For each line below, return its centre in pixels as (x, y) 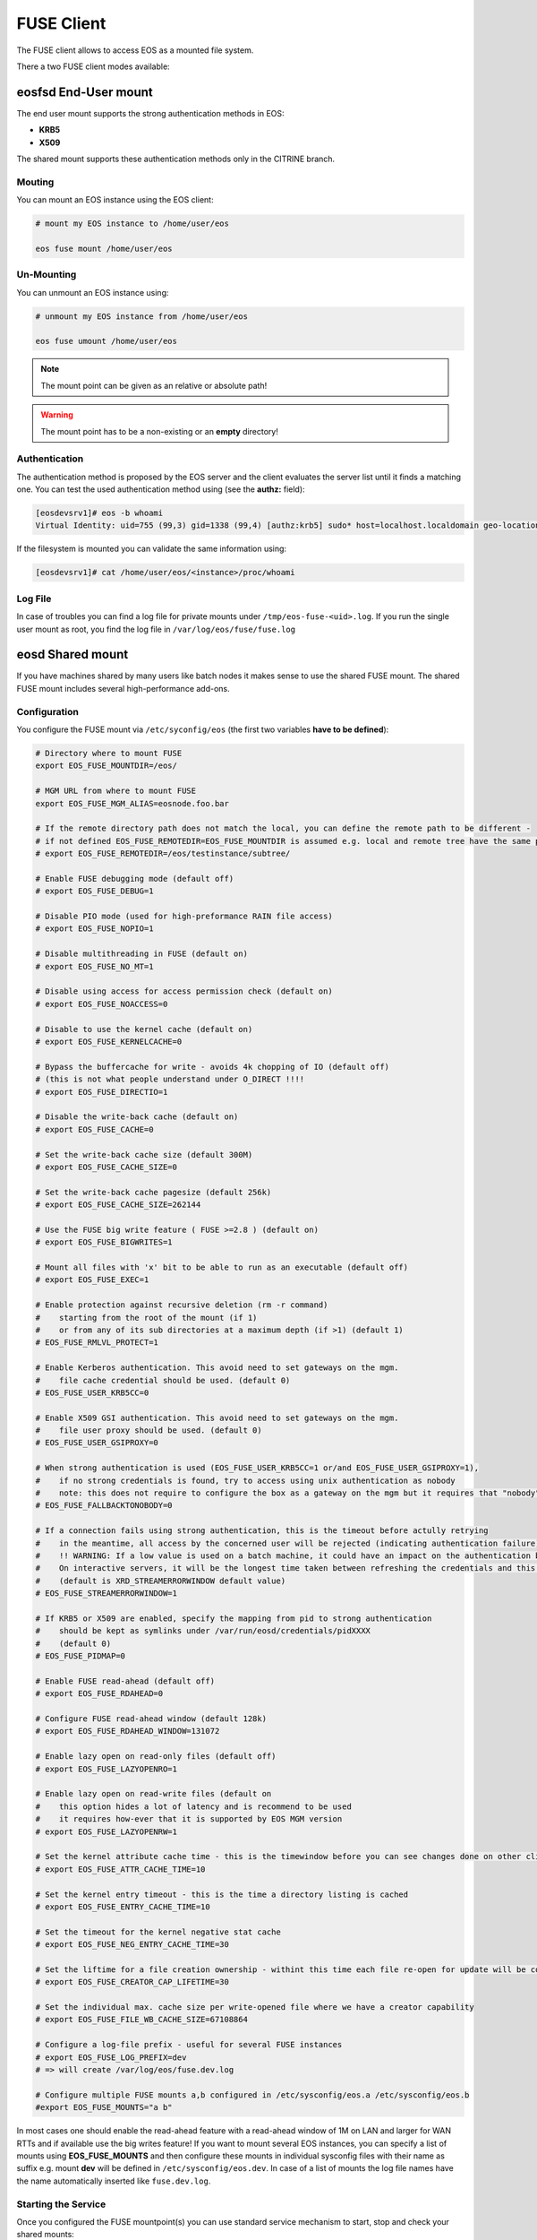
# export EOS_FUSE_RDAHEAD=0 (99, 1694)
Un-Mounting (47, 275)
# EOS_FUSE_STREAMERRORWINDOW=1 (107, 1594)
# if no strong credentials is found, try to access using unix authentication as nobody (245, 1480)
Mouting (35, 182)
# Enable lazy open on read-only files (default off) (156, 1757)
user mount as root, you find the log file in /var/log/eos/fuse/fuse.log (156, 629)
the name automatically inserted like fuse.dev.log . (114, 2181)
